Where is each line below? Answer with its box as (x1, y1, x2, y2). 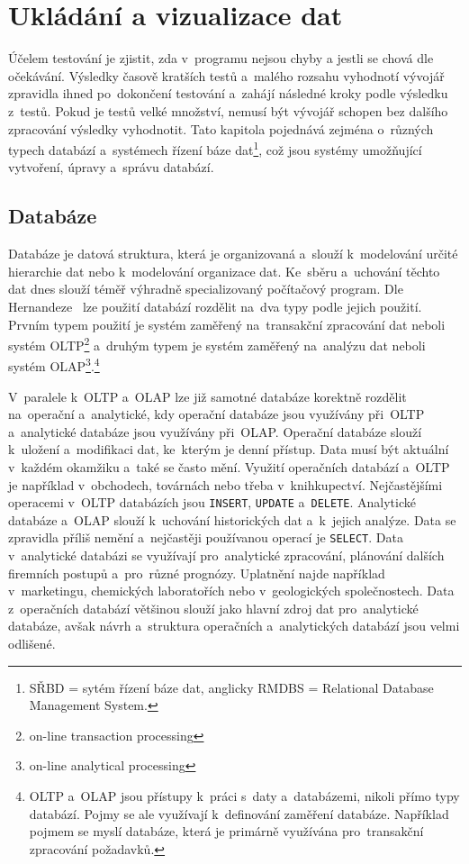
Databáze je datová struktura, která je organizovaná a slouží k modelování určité (8, 244, 458, 263)
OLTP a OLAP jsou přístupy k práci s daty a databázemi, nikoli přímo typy (29, 787, 460, 805)
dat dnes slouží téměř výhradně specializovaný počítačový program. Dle (8, 279, 403, 298)
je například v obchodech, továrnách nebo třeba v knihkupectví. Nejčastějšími (8, 475, 443, 494)
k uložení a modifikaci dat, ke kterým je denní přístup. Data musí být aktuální (8, 440, 449, 459)
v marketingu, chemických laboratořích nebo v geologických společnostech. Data (8, 581, 455, 600)
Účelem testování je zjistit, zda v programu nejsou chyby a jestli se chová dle (8, 49, 434, 68)
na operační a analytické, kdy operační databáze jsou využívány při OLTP (8, 405, 425, 423)
